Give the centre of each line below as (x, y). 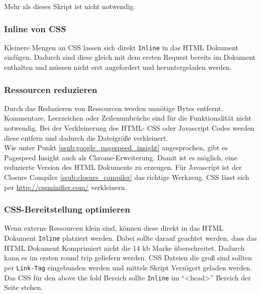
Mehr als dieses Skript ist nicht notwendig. (70, 6)
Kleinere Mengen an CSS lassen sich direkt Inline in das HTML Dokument (121, 47)
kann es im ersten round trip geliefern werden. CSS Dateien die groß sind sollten (128, 258)
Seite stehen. (24, 287)
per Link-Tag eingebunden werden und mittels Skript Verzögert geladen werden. (128, 267)
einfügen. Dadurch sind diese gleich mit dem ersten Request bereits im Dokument (130, 57)
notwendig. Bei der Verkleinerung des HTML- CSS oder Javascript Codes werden (129, 128)
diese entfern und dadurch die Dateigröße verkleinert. (86, 137)
